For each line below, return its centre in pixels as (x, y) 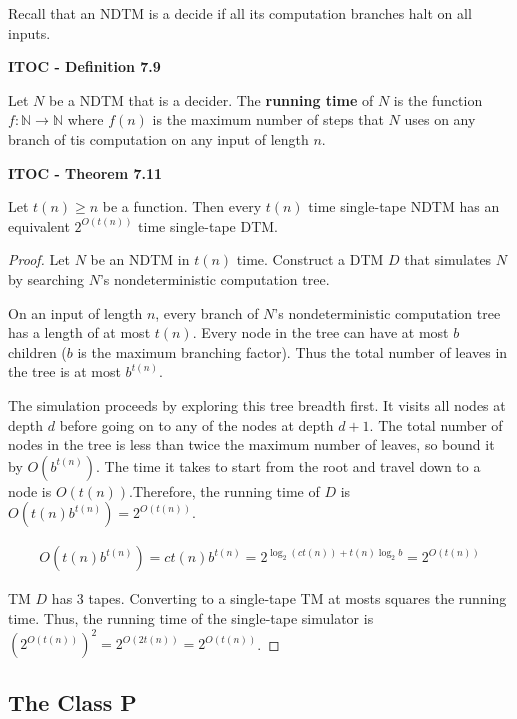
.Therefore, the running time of (224, 490)
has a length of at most (79, 332)
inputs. (29, 32)
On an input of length (75, 312)
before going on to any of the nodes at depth (196, 424)
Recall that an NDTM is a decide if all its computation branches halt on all (240, 13)
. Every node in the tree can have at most (320, 332)
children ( (37, 351)
